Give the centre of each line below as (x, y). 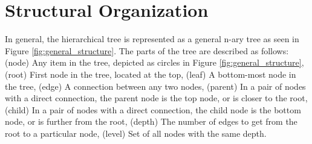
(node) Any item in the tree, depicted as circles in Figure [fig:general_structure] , (154, 62)
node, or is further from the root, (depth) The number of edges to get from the (151, 121)
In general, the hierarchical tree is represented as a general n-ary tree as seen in (152, 39)
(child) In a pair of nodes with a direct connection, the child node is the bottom (153, 109)
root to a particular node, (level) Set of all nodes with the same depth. (136, 133)
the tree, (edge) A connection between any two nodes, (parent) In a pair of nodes (155, 86)
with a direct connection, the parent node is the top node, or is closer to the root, (156, 98)
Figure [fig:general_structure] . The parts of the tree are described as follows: (147, 50)
